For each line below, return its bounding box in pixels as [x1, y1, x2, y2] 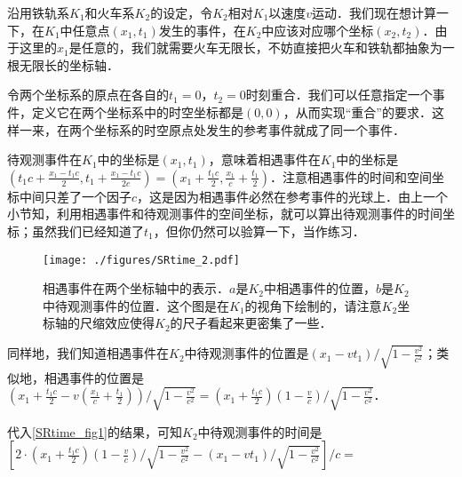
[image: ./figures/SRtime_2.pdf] [43, 253, 240, 266]
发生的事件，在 [158, 20, 246, 39]
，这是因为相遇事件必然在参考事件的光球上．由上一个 [137, 187, 449, 205]
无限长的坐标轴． [19, 55, 119, 74]
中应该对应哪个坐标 [261, 20, 374, 39]
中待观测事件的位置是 [184, 344, 309, 362]
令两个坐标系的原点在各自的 [7, 85, 169, 104]
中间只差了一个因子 [19, 187, 131, 205]
